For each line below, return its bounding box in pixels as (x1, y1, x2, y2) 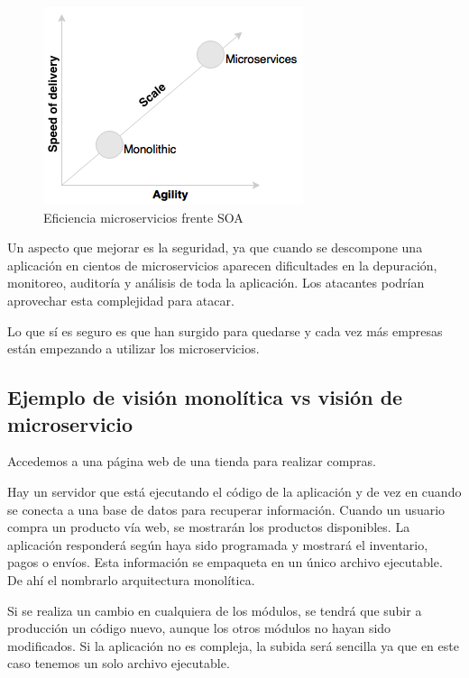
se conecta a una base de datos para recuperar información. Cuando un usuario (7, 499, 446, 518)
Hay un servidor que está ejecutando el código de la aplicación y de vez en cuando (7, 481, 462, 500)
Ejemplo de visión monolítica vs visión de (7, 383, 403, 411)
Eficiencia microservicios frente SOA (43, 207, 244, 226)
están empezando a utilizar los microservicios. (7, 339, 260, 358)
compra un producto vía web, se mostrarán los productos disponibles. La (7, 518, 410, 536)
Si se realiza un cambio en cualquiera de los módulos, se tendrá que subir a (7, 600, 422, 619)
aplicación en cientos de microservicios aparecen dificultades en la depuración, (7, 255, 437, 274)
